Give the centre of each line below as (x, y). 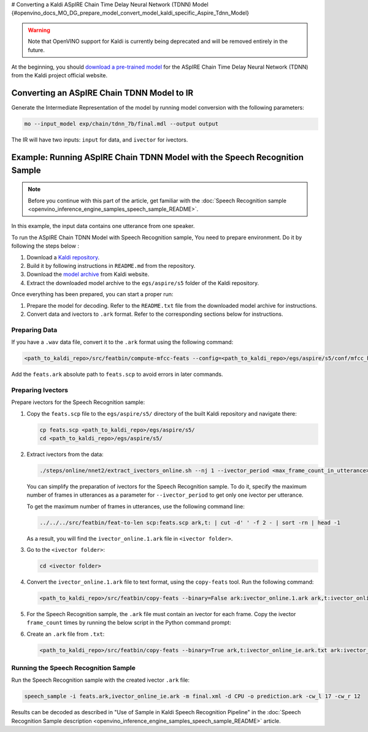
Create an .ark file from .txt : (66, 634)
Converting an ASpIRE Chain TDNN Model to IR (102, 93)
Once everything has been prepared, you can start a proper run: (92, 294)
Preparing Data (34, 330)
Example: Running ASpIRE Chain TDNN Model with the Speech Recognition (157, 157)
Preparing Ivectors (40, 390)
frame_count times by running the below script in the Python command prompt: (129, 623)
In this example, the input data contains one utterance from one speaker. (103, 226)
